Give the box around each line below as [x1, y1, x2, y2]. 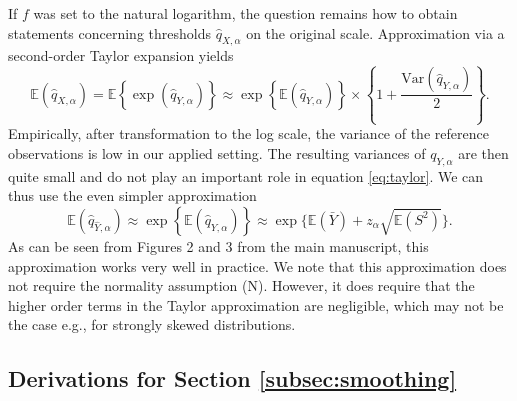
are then [458, 142, 509, 163]
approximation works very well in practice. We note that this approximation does [8, 255, 507, 276]
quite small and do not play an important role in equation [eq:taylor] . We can [8, 165, 484, 186]
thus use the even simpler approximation [8, 185, 257, 206]
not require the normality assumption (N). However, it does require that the [8, 275, 475, 296]
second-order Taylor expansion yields [8, 45, 234, 66]
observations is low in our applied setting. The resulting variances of [8, 142, 426, 163]
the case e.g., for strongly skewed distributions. [8, 314, 296, 335]
